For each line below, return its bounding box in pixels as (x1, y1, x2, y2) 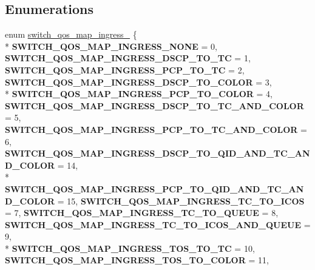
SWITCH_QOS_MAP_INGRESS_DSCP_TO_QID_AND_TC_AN (5, 147, 310, 160)
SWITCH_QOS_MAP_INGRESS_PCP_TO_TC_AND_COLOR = (5, 123, 308, 135)
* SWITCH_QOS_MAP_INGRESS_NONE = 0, (5, 39, 217, 52)
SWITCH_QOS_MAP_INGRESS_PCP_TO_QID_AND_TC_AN (5, 182, 304, 195)
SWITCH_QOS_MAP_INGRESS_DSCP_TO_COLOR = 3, (5, 75, 272, 88)
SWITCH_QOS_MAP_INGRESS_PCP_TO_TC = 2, (5, 63, 245, 76)
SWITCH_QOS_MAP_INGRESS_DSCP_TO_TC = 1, (5, 52, 251, 64)
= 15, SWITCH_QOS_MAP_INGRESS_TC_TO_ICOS (57, 194, 305, 207)
